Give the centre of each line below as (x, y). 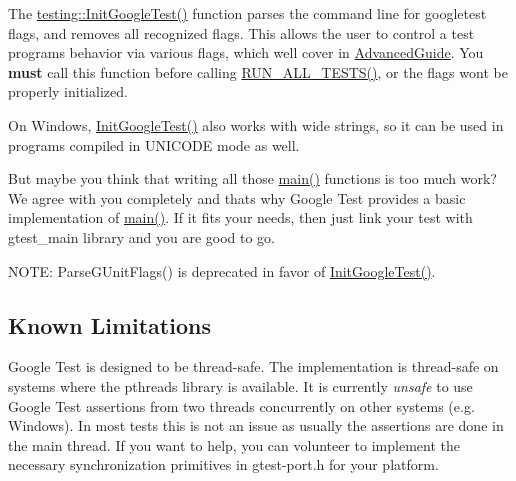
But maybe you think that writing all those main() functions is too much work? (252, 178)
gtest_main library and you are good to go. (141, 236)
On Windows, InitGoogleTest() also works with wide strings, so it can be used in (256, 124)
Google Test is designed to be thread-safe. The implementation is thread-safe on (253, 366)
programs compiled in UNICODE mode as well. (154, 144)
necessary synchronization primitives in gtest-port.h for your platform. (223, 464)
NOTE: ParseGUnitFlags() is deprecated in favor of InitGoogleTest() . (222, 270)
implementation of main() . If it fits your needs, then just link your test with (240, 217)
